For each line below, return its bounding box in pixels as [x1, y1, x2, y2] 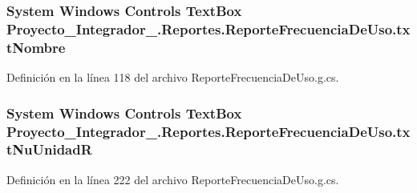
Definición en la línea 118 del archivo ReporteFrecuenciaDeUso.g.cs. [6, 69, 339, 86]
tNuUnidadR [6, 139, 92, 159]
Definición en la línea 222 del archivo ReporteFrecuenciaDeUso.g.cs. [6, 171, 339, 187]
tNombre [6, 37, 66, 57]
